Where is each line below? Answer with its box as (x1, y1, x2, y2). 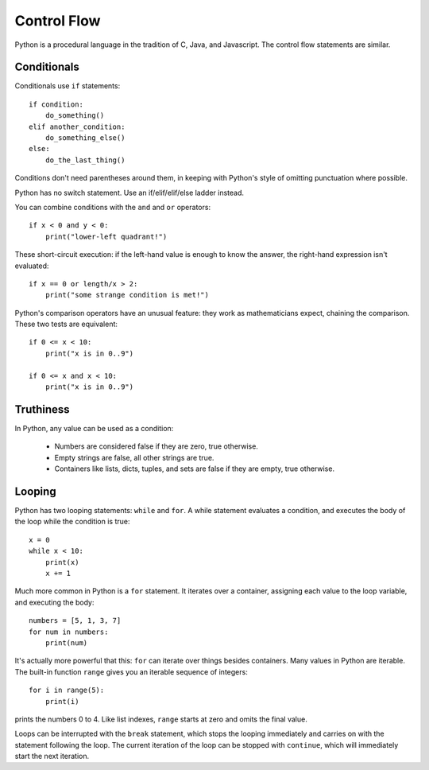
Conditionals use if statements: (14, 81, 121, 91)
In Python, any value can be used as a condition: (14, 423, 174, 433)
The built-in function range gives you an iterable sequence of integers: (14, 667, 248, 676)
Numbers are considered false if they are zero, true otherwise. (54, 441, 258, 451)
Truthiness (14, 402, 71, 416)
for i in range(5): (29, 686, 105, 695)
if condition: (29, 99, 83, 109)
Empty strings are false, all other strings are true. (54, 453, 214, 462)
